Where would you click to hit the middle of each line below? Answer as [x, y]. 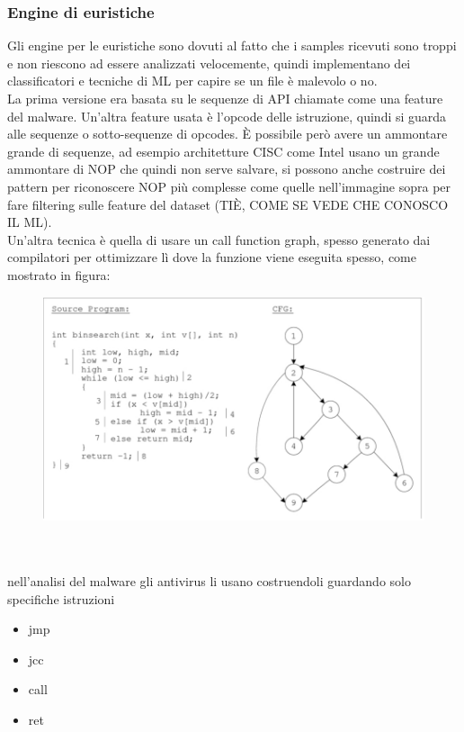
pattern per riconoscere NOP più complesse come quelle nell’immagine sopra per [229, 186]
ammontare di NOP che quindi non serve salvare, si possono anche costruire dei [227, 169]
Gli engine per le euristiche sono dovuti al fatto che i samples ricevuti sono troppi [232, 45]
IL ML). [30, 222]
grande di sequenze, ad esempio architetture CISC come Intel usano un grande [223, 151]
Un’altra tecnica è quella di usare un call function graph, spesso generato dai [219, 239]
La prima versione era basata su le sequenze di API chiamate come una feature [225, 98]
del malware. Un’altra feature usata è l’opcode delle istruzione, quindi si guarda [227, 116]
